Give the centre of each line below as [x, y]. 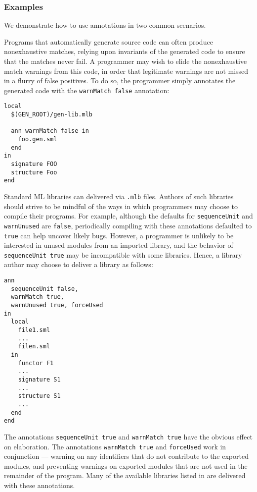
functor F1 [36, 363]
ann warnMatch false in [50, 131]
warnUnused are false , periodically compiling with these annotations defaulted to [128, 225]
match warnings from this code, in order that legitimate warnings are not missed [126, 71]
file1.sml [34, 330]
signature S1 [39, 379]
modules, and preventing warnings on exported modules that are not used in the [126, 465]
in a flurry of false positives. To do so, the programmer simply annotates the [120, 81]
